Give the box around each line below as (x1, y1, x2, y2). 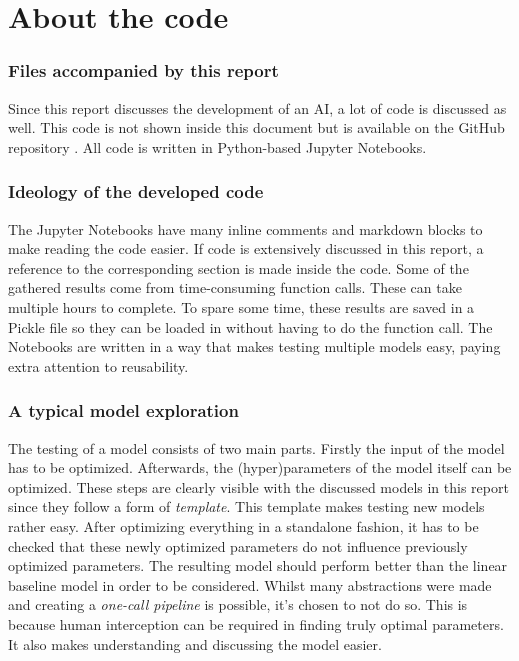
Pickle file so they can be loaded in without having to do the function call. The (8, 316, 493, 337)
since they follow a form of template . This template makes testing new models (8, 496, 485, 517)
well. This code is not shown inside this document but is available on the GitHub (8, 117, 505, 138)
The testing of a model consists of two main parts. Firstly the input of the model (8, 437, 505, 458)
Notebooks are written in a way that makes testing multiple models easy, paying (8, 336, 501, 357)
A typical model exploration (8, 398, 239, 423)
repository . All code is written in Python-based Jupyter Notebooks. (8, 136, 427, 157)
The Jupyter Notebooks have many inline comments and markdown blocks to (8, 218, 483, 239)
